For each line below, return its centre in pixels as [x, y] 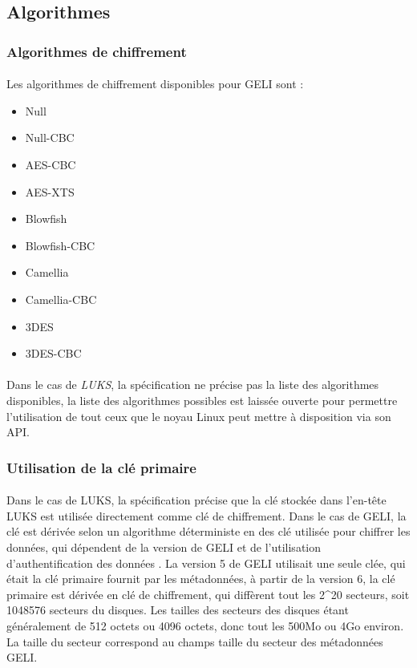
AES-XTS [50, 191]
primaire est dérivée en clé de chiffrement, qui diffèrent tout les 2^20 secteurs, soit [208, 594]
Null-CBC [50, 138]
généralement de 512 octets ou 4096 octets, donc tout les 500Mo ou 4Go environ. [205, 625]
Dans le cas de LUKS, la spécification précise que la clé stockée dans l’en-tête [196, 500]
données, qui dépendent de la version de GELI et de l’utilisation [164, 547]
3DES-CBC [53, 353]
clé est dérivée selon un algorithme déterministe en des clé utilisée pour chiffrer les [208, 531]
